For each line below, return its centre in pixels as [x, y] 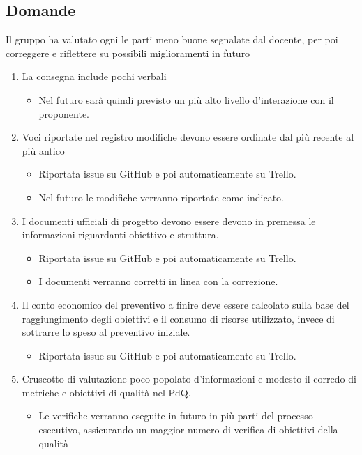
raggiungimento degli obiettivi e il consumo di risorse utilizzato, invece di [178, 318]
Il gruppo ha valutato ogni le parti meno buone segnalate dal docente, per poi [172, 39]
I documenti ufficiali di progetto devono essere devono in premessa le [169, 221]
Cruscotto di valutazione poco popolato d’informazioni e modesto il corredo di [189, 379]
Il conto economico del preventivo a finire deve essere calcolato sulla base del [186, 304]
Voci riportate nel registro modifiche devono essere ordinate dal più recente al [188, 137]
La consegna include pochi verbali [94, 76]
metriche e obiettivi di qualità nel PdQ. [106, 392]
